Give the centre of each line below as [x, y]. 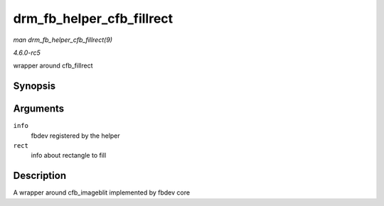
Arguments [39, 109]
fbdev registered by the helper [75, 136]
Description [40, 176]
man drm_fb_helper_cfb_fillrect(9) [63, 40]
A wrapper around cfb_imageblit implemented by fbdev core [102, 193]
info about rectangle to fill [69, 156]
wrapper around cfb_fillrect [53, 66]
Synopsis [34, 86]
